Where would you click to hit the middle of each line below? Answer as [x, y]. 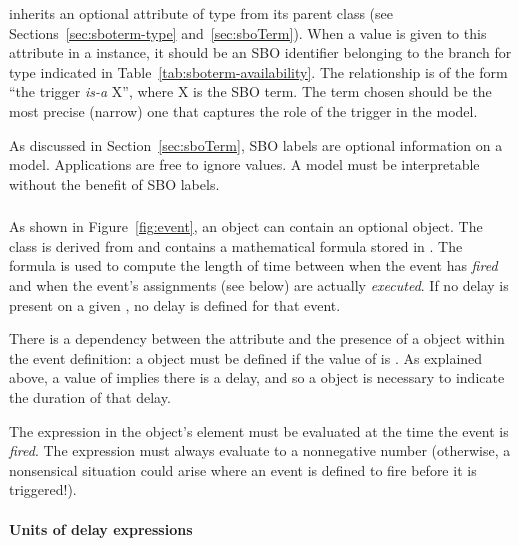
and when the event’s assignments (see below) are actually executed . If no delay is [259, 285]
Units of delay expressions [101, 528]
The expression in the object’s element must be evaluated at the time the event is [259, 430]
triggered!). [43, 489]
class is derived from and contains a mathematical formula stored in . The [236, 245]
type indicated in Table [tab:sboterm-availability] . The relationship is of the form [258, 71]
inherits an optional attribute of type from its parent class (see [201, 13]
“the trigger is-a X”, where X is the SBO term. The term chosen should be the [250, 91]
